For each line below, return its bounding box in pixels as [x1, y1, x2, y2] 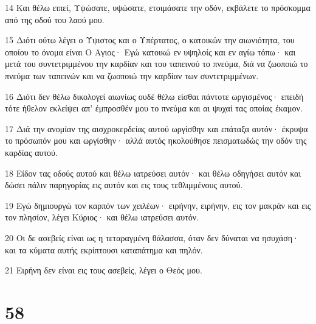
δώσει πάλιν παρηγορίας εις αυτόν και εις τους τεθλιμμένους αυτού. [5, 178, 243, 191]
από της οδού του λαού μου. [5, 13, 105, 26]
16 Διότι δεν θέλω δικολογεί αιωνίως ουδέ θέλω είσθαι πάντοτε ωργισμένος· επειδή [5, 90, 304, 102]
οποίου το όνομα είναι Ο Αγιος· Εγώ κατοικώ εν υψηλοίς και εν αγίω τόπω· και [5, 45, 296, 58]
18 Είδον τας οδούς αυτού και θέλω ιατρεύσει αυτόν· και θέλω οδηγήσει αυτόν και [5, 166, 301, 179]
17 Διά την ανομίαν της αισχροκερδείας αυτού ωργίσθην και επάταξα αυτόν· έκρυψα [5, 122, 308, 135]
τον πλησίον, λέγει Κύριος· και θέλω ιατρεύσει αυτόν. [5, 211, 199, 224]
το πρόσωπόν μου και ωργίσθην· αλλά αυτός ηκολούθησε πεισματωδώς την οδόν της [5, 134, 307, 147]
